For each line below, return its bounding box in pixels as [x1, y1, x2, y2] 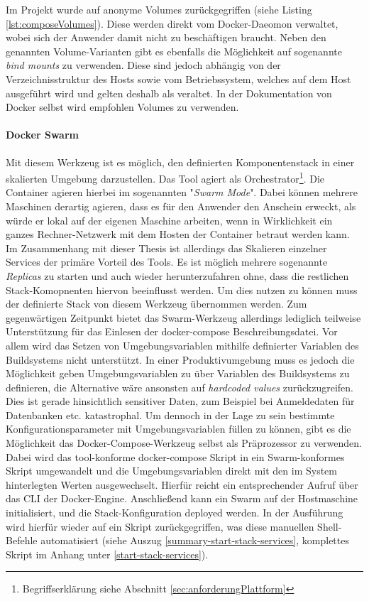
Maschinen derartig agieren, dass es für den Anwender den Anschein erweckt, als [6, 198, 356, 213]
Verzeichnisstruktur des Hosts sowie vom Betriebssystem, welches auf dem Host [6, 71, 351, 86]
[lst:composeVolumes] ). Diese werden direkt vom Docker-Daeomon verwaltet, [6, 16, 338, 31]
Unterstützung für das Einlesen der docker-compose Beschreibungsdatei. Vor [6, 324, 338, 339]
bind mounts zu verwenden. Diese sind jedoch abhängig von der [6, 58, 281, 72]
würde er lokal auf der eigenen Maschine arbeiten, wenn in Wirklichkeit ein [6, 212, 333, 227]
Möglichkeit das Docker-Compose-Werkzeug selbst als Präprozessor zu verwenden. [6, 435, 362, 450]
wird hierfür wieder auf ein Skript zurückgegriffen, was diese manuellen [6, 519, 314, 534]
